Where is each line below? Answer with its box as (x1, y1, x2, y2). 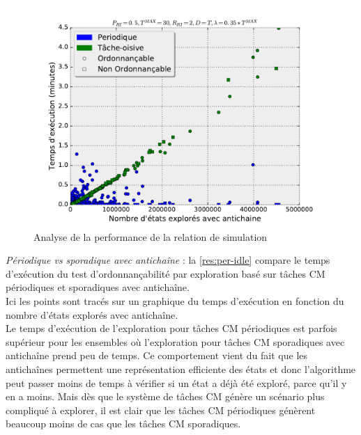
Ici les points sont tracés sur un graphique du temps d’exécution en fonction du (6, 293, 344, 308)
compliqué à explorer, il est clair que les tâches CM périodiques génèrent (6, 402, 316, 417)
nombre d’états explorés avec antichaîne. (6, 307, 178, 322)
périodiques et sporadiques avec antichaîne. (6, 280, 190, 294)
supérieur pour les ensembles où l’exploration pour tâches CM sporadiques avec (6, 334, 345, 349)
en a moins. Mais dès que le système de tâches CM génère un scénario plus (6, 389, 325, 404)
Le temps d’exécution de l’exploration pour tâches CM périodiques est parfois (6, 321, 337, 335)
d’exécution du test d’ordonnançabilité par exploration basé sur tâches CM (6, 266, 325, 280)
